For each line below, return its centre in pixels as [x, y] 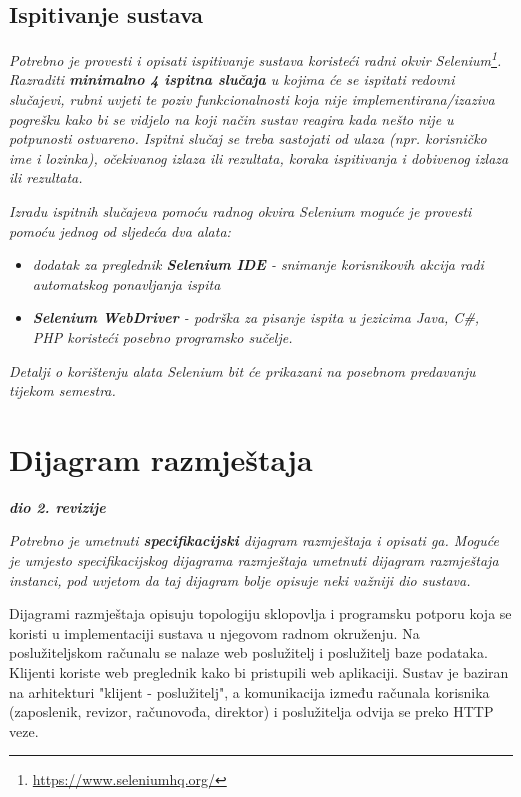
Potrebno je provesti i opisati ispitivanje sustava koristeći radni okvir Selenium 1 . [255, 58]
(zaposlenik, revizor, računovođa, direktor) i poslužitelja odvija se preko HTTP [251, 711]
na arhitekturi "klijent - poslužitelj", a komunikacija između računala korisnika [249, 691]
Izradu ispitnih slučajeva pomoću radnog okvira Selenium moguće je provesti [240, 211]
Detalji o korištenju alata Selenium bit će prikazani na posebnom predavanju [242, 370]
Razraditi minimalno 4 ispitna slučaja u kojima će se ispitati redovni [232, 79]
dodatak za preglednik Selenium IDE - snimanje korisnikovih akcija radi [258, 264]
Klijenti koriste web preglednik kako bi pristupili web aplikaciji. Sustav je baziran [259, 672]
